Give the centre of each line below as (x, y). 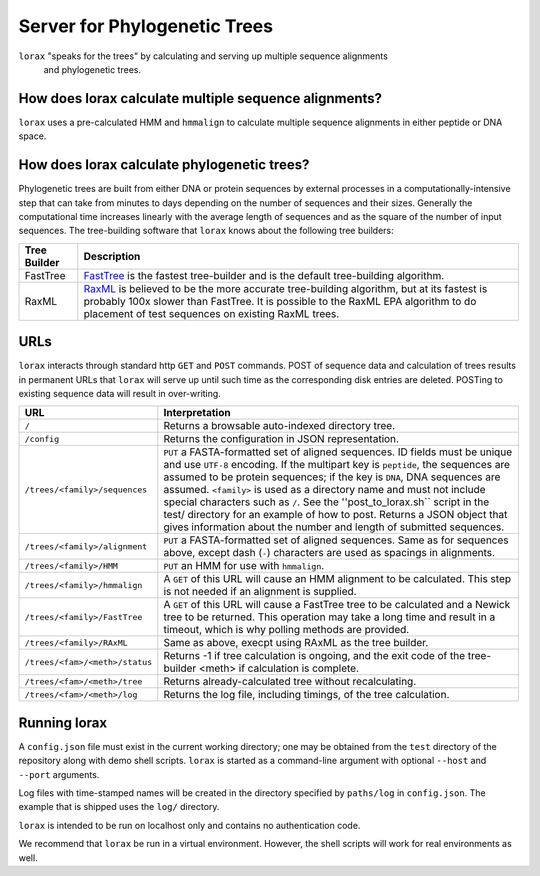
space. (32, 136)
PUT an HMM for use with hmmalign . (244, 566)
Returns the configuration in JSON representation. (281, 439)
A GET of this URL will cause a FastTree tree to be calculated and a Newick (337, 605)
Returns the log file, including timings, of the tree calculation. (306, 695)
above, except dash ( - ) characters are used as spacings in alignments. (329, 553)
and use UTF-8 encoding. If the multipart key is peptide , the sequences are (336, 465)
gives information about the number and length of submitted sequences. (334, 527)
